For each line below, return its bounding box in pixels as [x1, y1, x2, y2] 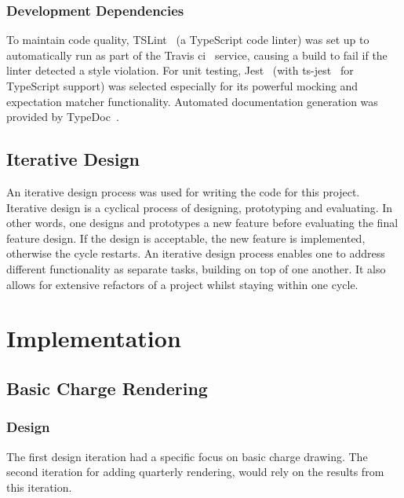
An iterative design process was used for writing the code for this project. [6, 183, 360, 200]
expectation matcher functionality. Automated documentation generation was [6, 93, 378, 109]
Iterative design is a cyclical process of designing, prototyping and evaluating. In [6, 199, 393, 215]
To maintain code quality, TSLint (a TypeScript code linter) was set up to [6, 31, 369, 48]
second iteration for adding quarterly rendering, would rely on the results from [6, 463, 384, 480]
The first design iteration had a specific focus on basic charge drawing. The [6, 448, 368, 464]
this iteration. [6, 478, 72, 495]
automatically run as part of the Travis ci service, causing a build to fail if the [6, 46, 388, 63]
